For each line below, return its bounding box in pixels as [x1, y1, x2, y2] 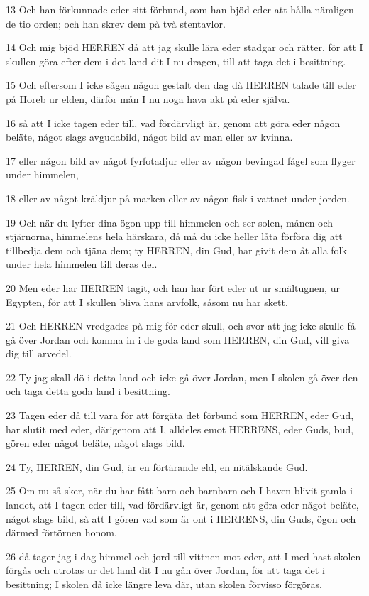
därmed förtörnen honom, [6, 525, 117, 540]
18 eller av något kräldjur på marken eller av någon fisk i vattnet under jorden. [6, 190, 350, 205]
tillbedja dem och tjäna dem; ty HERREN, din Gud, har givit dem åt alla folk [6, 242, 347, 257]
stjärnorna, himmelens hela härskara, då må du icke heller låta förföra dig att [6, 229, 343, 244]
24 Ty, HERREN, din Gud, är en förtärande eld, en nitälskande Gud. [6, 459, 308, 474]
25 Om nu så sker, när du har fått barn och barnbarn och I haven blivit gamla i [6, 483, 353, 498]
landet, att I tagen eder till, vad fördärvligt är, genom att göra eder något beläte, [6, 497, 359, 512]
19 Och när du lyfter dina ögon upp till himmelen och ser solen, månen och [6, 215, 334, 229]
